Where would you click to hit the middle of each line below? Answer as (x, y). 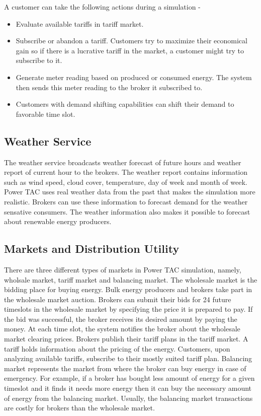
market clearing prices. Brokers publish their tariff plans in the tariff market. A (126, 339)
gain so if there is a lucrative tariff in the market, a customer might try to (130, 50)
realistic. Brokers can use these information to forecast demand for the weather (126, 201)
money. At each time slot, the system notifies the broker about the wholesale (122, 329)
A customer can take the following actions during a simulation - (102, 7)
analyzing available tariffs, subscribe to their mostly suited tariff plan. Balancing (128, 358)
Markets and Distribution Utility (92, 249)
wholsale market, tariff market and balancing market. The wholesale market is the (131, 279)
